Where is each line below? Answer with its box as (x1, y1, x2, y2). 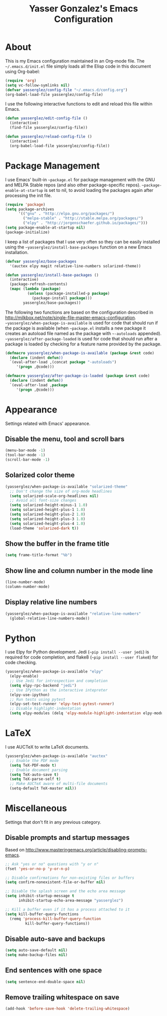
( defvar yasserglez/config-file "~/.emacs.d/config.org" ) (5, 87, 128, 92)
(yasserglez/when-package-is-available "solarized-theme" (5, 484, 128, 489)
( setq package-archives (5, 207, 55, 212)
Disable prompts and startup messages (5, 834, 130, 842)
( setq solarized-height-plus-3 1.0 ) (9, 516, 85, 521)
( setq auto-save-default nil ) (5, 948, 68, 953)
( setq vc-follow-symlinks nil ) (5, 83, 70, 87)
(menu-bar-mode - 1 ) (5, 448, 46, 453)
